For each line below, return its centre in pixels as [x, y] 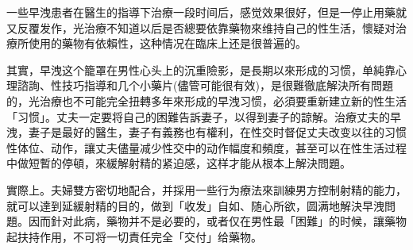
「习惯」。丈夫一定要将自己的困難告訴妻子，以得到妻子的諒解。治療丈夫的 [198, 116]
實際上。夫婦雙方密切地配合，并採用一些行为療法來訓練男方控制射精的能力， [206, 189]
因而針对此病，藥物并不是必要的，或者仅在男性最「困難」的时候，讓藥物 [217, 221]
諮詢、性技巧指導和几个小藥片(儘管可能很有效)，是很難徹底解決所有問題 [205, 85]
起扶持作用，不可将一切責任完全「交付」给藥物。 [134, 236]
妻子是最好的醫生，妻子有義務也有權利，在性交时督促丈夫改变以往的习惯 [217, 132]
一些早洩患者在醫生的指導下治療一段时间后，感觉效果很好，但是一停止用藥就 [206, 12]
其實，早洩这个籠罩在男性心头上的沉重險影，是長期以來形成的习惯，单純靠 [201, 69]
